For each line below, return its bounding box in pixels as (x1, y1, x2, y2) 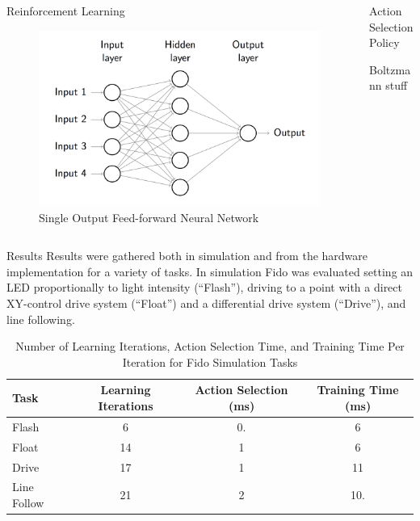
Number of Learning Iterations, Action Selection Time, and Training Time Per (15, 338, 405, 355)
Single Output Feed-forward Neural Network (39, 208, 259, 225)
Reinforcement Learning (6, 2, 125, 19)
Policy (369, 34, 400, 51)
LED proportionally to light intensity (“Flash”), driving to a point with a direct (6, 279, 402, 296)
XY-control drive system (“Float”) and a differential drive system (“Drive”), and (6, 295, 406, 312)
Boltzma (369, 61, 411, 78)
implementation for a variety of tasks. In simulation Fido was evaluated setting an (6, 263, 414, 279)
